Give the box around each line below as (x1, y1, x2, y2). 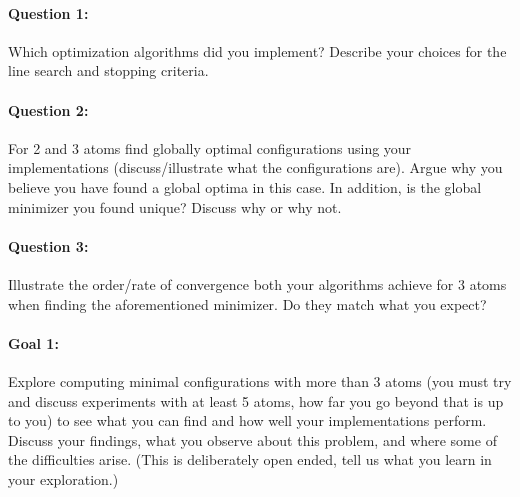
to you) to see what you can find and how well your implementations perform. (8, 410, 487, 431)
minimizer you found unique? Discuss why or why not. (8, 196, 342, 217)
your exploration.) (8, 468, 119, 489)
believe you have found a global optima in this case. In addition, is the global (8, 176, 482, 197)
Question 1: (8, 2, 89, 23)
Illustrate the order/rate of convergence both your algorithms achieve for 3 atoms (8, 273, 507, 294)
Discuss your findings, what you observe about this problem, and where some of (8, 429, 497, 450)
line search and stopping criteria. (8, 60, 209, 81)
